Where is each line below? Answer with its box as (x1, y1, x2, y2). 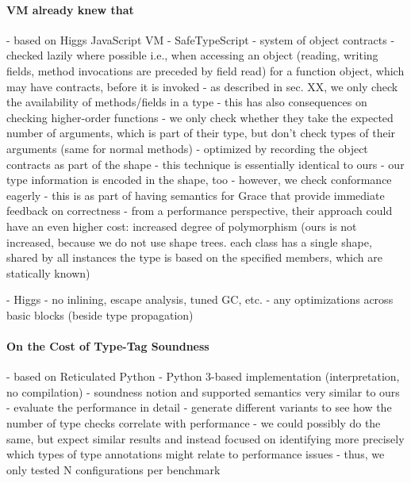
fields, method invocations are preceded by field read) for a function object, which (6, 62, 405, 79)
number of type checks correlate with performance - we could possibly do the (6, 415, 381, 431)
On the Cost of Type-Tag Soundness (6, 338, 209, 355)
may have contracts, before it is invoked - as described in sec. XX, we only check (6, 78, 398, 94)
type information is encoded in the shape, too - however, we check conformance (6, 171, 392, 188)
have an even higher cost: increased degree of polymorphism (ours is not (6, 217, 357, 234)
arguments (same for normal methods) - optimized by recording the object (6, 140, 368, 156)
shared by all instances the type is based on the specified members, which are (6, 249, 382, 266)
